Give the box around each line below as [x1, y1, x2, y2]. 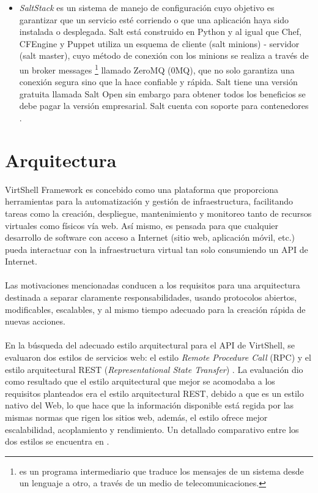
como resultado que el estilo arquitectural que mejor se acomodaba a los [5, 375, 275, 388]
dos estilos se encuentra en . [5, 435, 109, 448]
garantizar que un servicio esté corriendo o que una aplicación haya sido [19, 13, 289, 26]
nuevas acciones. [5, 315, 65, 328]
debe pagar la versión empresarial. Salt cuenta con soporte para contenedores [19, 99, 309, 112]
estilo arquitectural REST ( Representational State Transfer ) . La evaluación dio [5, 363, 303, 375]
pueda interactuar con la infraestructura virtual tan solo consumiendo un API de [5, 243, 308, 255]
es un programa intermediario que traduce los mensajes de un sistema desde [19, 464, 304, 477]
